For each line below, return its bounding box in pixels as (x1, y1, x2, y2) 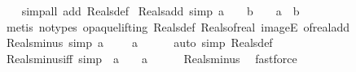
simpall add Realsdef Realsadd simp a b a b (21, 2, 300, 19)
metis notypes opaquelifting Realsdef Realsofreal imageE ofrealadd (6, 18, 350, 35)
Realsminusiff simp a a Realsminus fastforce (6, 49, 297, 66)
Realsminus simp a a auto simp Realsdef (6, 34, 273, 51)
